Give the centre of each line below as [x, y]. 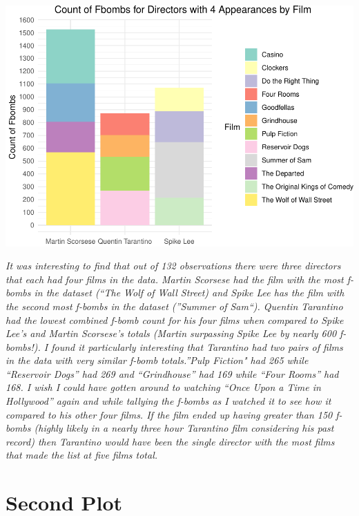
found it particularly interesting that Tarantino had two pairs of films [197, 346]
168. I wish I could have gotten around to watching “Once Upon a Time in [163, 387]
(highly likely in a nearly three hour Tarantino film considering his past [184, 428]
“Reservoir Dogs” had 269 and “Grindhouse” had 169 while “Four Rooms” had [172, 373]
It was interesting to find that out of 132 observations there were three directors [173, 266]
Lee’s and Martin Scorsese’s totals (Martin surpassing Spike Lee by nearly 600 [171, 333]
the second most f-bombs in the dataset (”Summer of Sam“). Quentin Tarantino [174, 306]
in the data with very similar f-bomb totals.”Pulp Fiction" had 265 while [157, 360]
